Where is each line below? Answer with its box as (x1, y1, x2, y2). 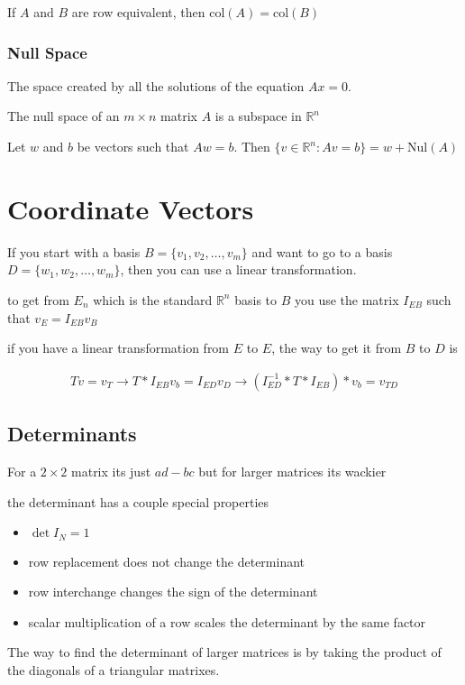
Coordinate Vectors (7, 190, 254, 227)
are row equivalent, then (71, 3, 205, 21)
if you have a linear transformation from (7, 338, 230, 357)
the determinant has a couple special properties (7, 492, 269, 511)
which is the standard (93, 290, 213, 309)
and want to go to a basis (251, 242, 393, 261)
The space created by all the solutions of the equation (7, 76, 305, 95)
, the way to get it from (271, 338, 402, 357)
